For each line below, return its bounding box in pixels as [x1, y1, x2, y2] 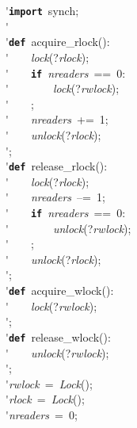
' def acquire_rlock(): [6, 33, 110, 50]
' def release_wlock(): [6, 328, 111, 345]
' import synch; [6, 2, 79, 18]
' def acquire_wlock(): [6, 282, 114, 298]
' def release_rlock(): [6, 158, 108, 174]
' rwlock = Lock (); [6, 375, 93, 392]
